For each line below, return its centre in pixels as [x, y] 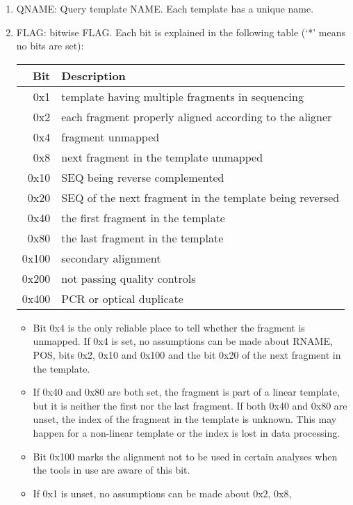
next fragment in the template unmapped [162, 157]
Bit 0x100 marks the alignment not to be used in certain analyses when [185, 456]
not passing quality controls [129, 278]
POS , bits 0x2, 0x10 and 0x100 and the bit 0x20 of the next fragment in [187, 354]
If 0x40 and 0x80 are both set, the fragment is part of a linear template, [186, 392]
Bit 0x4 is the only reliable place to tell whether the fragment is [169, 327]
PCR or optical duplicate [122, 298]
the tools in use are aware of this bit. [112, 470]
